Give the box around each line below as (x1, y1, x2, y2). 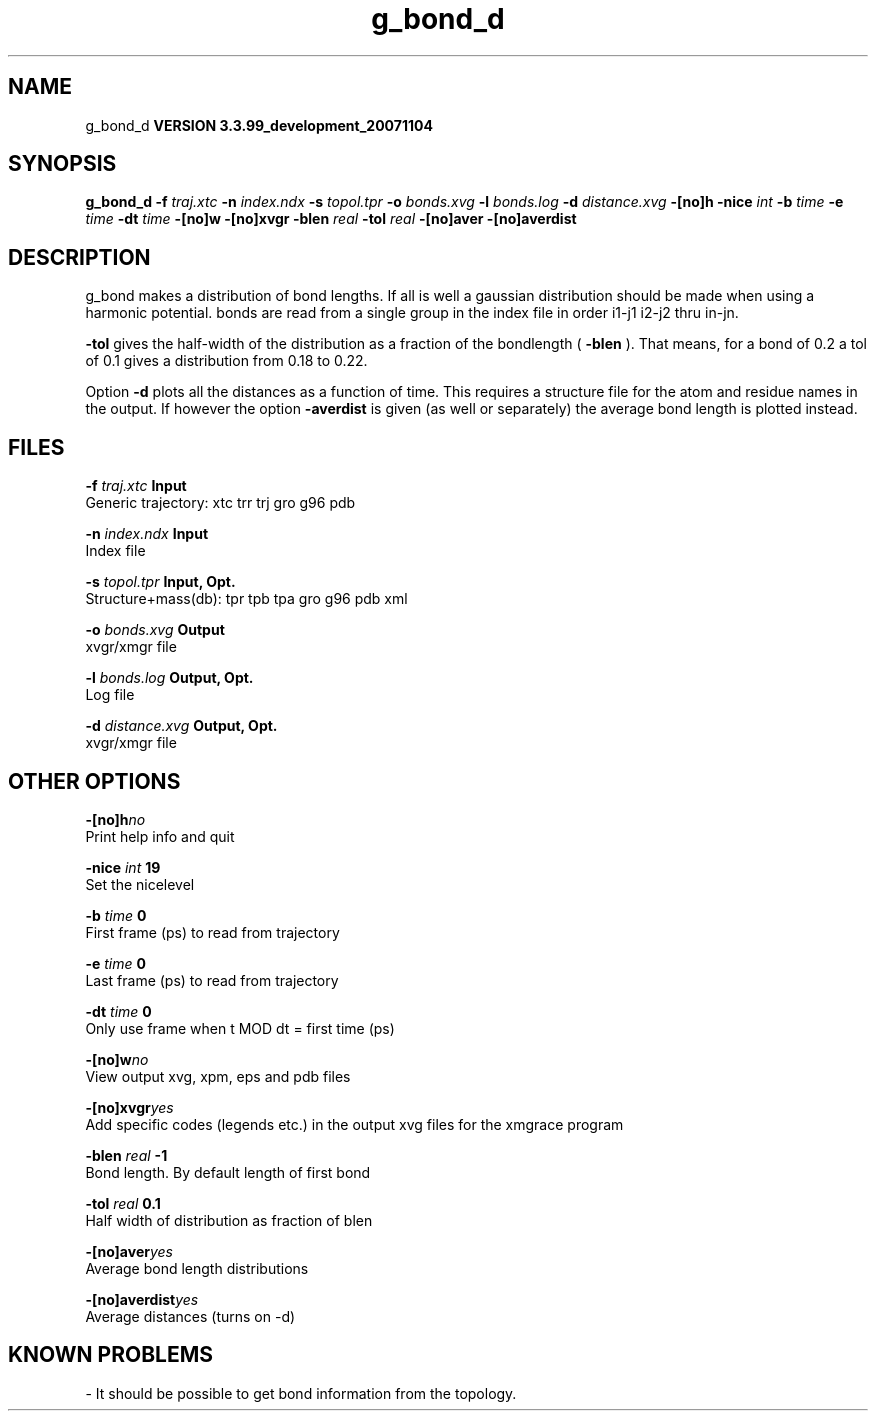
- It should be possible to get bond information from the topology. (85, 1384, 517, 1402)
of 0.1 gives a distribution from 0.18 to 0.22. (85, 352, 368, 370)
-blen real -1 (85, 1146, 168, 1164)
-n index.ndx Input (85, 525, 209, 543)
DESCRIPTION (8, 244, 151, 270)
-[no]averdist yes (85, 1290, 199, 1308)
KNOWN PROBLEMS (8, 1342, 213, 1368)
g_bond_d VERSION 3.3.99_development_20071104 (85, 116, 433, 134)
